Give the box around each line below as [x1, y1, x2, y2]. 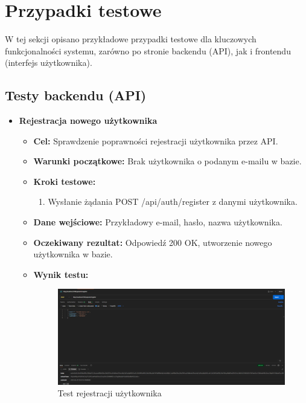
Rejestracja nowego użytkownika [19, 114, 158, 127]
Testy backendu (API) [5, 86, 147, 105]
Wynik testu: [33, 268, 89, 280]
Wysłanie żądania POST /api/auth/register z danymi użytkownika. [48, 195, 298, 208]
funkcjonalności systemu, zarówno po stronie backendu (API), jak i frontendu [5, 44, 291, 57]
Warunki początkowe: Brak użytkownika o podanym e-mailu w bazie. [33, 155, 302, 167]
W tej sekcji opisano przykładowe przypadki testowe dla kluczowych [5, 33, 257, 45]
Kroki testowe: [33, 175, 96, 187]
